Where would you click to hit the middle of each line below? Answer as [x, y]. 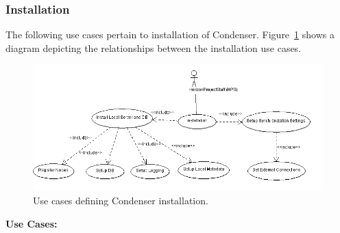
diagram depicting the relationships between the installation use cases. [154, 47]
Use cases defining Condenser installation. [121, 201]
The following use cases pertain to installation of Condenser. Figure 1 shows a [170, 35]
